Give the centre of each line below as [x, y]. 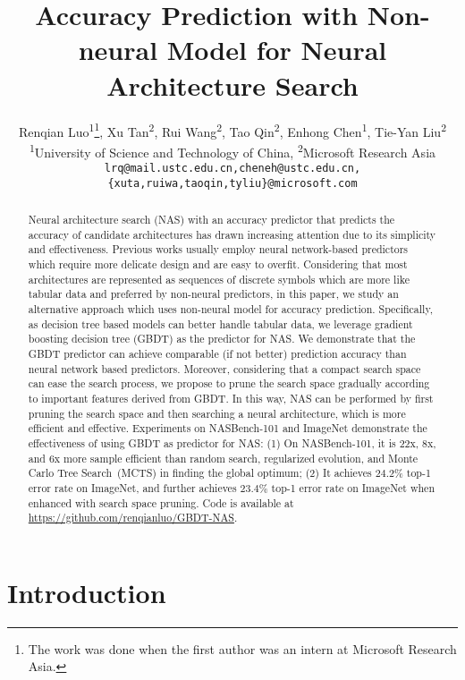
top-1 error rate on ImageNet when [353, 487]
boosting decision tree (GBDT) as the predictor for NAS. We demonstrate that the [222, 339]
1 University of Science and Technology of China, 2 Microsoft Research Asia [232, 150]
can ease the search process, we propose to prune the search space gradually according [229, 383]
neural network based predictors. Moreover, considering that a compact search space [224, 368]
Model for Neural [277, 50]
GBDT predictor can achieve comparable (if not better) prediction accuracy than [217, 354]
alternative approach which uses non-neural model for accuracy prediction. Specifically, [231, 309]
